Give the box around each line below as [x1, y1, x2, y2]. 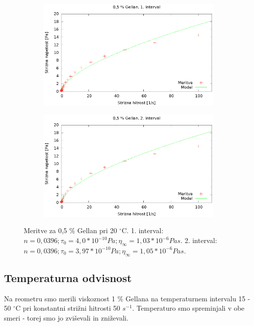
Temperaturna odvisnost [4, 270, 132, 285]
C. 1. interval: [122, 225, 164, 236]
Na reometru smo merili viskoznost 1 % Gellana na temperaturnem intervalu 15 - [4, 293, 250, 303]
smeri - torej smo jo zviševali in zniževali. [4, 312, 128, 323]
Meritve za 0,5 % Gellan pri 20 [24, 225, 117, 236]
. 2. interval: [180, 235, 217, 245]
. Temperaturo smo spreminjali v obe [132, 303, 245, 313]
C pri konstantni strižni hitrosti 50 [15, 303, 121, 313]
